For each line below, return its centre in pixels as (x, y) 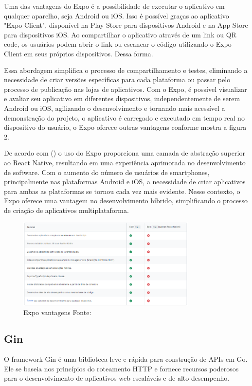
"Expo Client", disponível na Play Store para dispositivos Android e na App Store (126, 25)
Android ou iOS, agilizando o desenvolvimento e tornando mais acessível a (115, 108)
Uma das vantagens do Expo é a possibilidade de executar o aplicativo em (114, 6)
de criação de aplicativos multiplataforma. (66, 210)
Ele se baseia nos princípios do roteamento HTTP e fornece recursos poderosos (121, 368)
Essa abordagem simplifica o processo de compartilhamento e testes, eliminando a (126, 70)
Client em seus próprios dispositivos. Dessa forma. (79, 53)
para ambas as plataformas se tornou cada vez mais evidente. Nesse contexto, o (122, 191)
